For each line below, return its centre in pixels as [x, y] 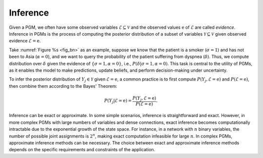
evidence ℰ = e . [25, 41]
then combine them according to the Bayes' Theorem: [63, 86]
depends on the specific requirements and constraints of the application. [82, 150]
